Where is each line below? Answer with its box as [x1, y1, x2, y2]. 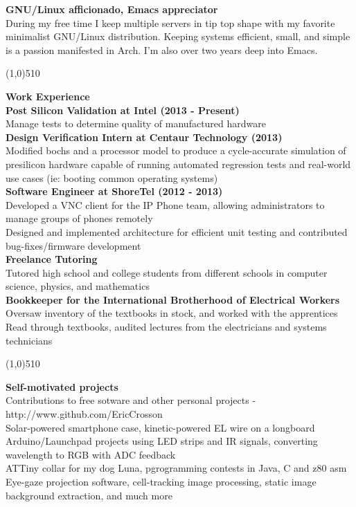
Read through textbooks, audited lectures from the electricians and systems [6, 320, 327, 334]
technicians [6, 333, 53, 347]
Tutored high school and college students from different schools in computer [6, 265, 328, 279]
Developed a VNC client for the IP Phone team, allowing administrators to [6, 197, 325, 212]
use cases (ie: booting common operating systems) [6, 170, 218, 185]
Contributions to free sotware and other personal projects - [6, 393, 256, 407]
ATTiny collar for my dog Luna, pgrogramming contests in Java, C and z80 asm [6, 461, 347, 475]
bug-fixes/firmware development [6, 238, 141, 252]
